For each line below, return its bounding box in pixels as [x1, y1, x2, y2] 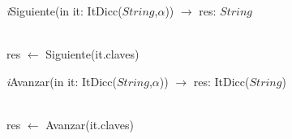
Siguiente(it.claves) [45, 46, 140, 63]
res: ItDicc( [193, 72, 250, 89]
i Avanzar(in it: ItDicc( [6, 72, 117, 89]
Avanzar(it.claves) [45, 115, 134, 132]
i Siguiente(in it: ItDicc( [6, 2, 122, 19]
